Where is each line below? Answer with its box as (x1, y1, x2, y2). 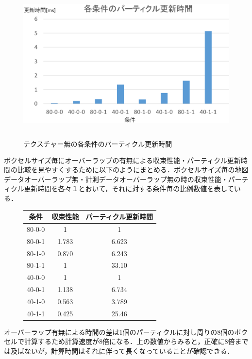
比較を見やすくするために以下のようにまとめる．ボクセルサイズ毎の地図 (17, 164, 249, 175)
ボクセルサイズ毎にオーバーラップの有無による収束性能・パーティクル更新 (4, 155, 241, 165)
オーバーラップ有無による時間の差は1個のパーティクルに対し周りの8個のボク (4, 326, 248, 337)
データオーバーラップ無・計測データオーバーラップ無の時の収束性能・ (4, 174, 228, 184)
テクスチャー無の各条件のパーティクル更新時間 (23, 138, 172, 148)
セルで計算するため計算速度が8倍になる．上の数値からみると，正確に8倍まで (4, 336, 249, 346)
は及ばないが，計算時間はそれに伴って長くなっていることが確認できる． (4, 346, 234, 356)
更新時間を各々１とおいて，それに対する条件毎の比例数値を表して (24, 183, 234, 194)
